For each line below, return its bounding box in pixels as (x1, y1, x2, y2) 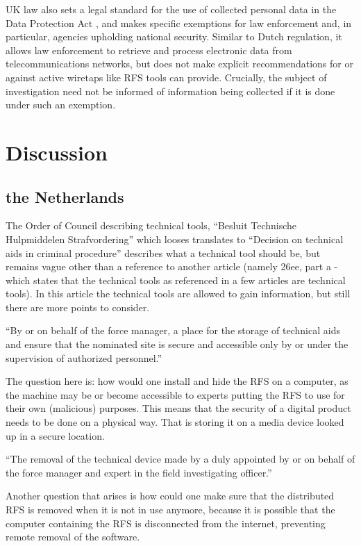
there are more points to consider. (6, 299, 150, 314)
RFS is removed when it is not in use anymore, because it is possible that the (6, 502, 335, 517)
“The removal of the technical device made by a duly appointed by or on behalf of (6, 452, 355, 466)
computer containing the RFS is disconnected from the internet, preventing (6, 515, 326, 530)
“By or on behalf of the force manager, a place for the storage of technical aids (6, 323, 340, 338)
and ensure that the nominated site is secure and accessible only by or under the (6, 337, 349, 351)
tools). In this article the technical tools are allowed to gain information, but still (6, 286, 351, 301)
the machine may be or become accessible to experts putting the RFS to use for (6, 387, 345, 402)
